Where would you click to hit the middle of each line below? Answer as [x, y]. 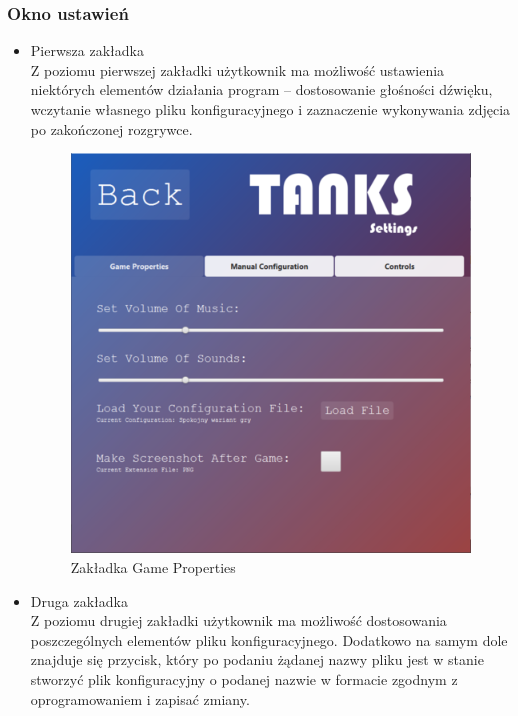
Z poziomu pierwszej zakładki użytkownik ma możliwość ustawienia [237, 69]
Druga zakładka [79, 600]
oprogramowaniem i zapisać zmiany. [140, 698]
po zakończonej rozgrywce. [111, 128]
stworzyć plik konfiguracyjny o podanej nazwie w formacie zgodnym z [244, 678]
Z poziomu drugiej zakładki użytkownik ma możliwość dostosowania [238, 620]
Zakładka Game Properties [153, 566]
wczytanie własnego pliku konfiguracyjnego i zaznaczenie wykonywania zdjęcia [270, 109]
